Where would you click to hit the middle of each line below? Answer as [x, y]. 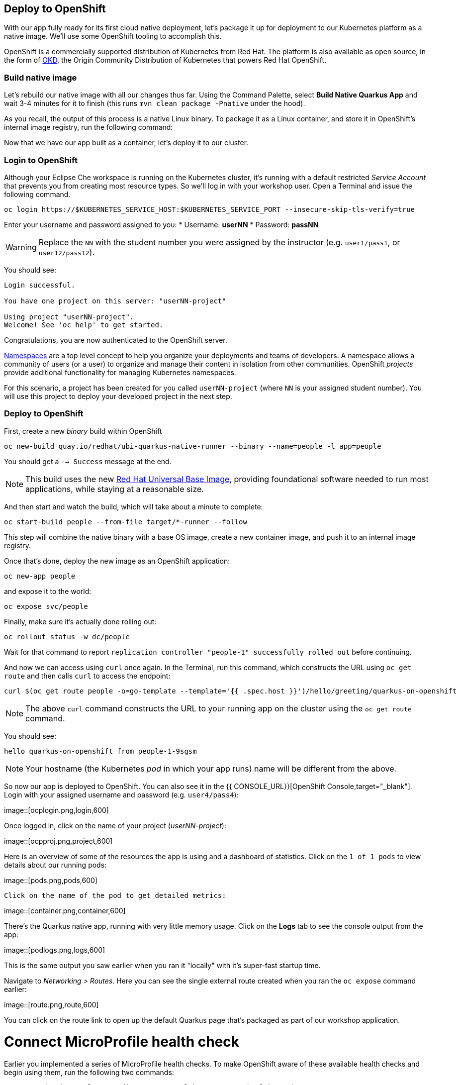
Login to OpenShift [41, 160]
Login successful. [40, 285]
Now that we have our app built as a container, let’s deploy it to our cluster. [126, 143]
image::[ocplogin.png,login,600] [56, 810]
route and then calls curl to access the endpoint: [87, 676]
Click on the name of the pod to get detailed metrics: [115, 895]
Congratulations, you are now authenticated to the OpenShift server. [116, 340]
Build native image [41, 77]
